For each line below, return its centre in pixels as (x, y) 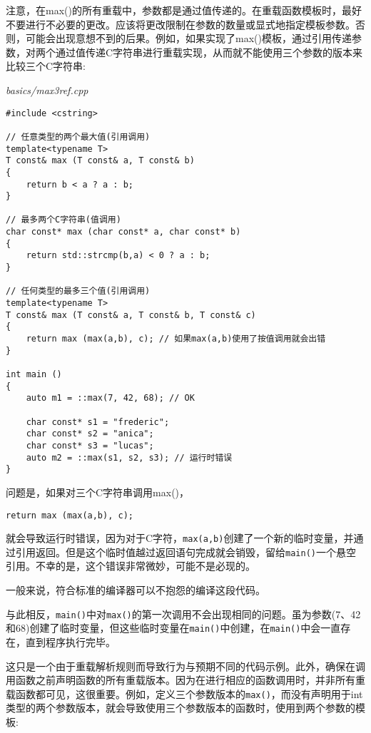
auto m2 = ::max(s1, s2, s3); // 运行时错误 (129, 457)
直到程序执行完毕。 (70, 641)
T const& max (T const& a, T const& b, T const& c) (131, 315)
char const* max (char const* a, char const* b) (123, 232)
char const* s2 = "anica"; (90, 434)
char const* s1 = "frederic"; (98, 422)
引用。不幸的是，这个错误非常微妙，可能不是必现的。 (131, 566)
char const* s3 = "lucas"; (90, 445)
